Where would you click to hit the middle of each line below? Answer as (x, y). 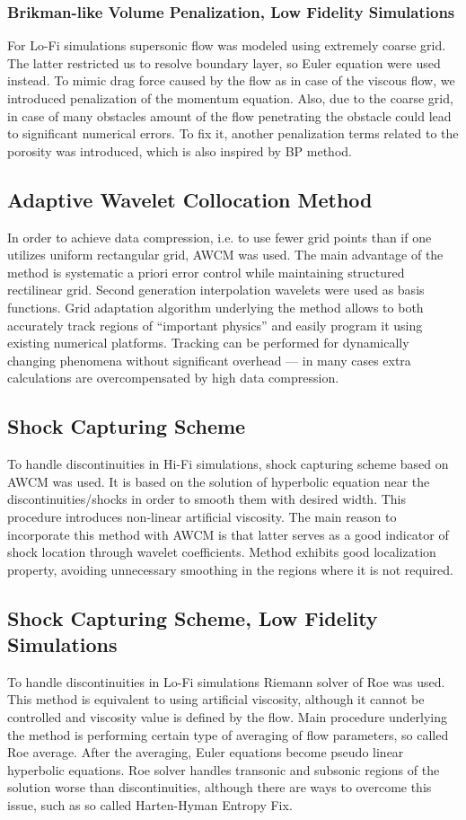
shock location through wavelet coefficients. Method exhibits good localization (222, 552)
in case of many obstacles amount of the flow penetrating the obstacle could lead (229, 115)
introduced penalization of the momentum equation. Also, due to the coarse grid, (230, 98)
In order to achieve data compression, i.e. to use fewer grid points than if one (220, 237)
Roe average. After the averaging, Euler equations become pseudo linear (206, 752)
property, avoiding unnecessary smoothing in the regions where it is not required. (230, 569)
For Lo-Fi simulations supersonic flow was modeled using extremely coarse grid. (227, 45)
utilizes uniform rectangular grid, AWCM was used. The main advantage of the (225, 255)
